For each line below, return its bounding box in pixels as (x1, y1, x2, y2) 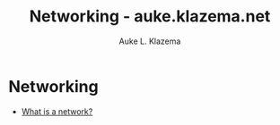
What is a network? (21, 105, 93, 117)
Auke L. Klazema (118, 36, 181, 46)
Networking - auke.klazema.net (29, 6, 271, 27)
